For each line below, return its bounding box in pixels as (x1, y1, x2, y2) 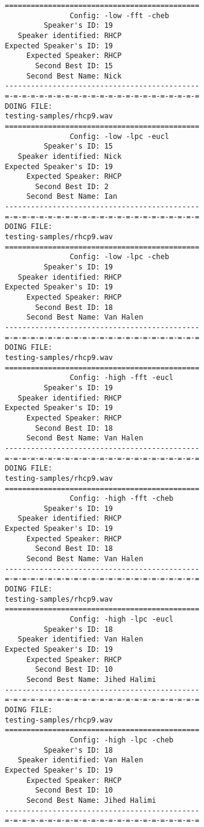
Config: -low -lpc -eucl (69, 132, 170, 141)
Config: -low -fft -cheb (69, 11, 170, 20)
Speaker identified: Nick (18, 152, 122, 161)
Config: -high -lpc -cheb (69, 735, 174, 744)
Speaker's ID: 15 (43, 142, 113, 151)
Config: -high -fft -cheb (69, 494, 174, 503)
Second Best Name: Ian (26, 192, 118, 201)
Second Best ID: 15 (35, 61, 113, 70)
